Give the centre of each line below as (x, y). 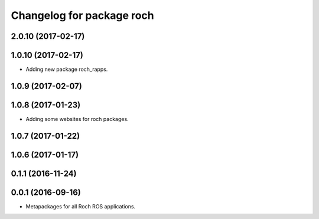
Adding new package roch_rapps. (67, 69)
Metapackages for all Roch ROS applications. (81, 206)
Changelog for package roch (82, 15)
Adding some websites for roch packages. (77, 119)
